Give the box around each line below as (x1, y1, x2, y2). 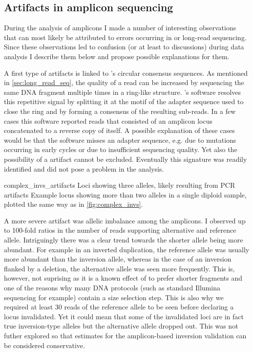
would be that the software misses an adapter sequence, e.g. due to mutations (4, 134, 236, 145)
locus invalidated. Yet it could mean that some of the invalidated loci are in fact (4, 311, 244, 321)
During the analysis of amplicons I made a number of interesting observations (4, 22, 236, 33)
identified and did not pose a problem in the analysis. (4, 163, 164, 174)
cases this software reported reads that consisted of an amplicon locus (4, 115, 212, 126)
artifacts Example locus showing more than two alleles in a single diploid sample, (4, 189, 247, 199)
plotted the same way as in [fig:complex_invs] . (4, 199, 143, 209)
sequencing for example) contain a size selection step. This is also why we (4, 292, 224, 302)
